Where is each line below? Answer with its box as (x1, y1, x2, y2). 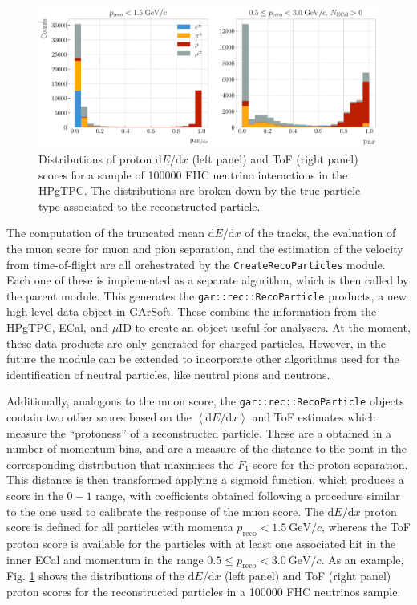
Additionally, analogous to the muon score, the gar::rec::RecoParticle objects (6, 393, 404, 409)
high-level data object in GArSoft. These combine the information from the (6, 303, 377, 320)
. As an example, (321, 551, 404, 567)
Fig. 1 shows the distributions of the (6, 567, 184, 584)
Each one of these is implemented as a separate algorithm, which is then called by (6, 272, 409, 288)
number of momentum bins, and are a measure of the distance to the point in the (6, 440, 407, 457)
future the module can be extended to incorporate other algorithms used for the (6, 350, 399, 367)
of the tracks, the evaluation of (245, 224, 396, 241)
